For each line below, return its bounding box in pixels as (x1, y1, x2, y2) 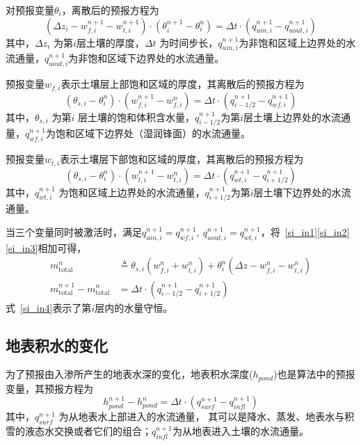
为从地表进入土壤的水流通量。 (172, 424, 309, 438)
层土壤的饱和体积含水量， (77, 109, 195, 124)
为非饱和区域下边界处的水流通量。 (68, 51, 225, 65)
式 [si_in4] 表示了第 (6, 300, 92, 314)
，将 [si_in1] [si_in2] (260, 225, 350, 239)
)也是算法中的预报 (273, 367, 355, 381)
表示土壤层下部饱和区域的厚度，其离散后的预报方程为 (60, 152, 304, 166)
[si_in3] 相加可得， (6, 240, 87, 255)
